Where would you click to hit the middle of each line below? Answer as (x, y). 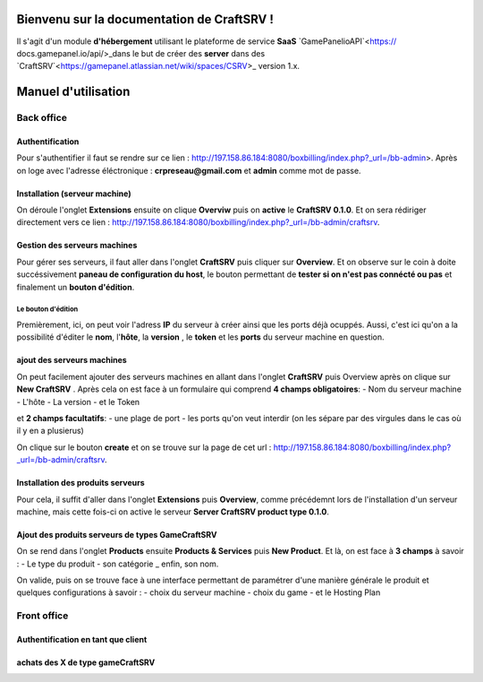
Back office (42, 118)
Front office (42, 616)
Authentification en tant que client (82, 640)
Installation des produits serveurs (80, 483)
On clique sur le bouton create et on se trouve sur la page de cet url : (144, 447)
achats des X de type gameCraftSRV (86, 662)
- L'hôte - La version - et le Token (78, 401)
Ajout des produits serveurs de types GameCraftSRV (117, 534)
